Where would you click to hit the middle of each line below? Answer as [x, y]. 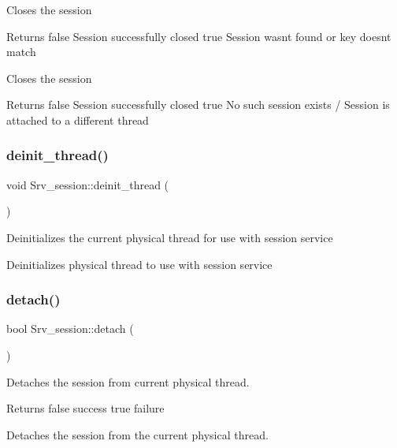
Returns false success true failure [85, 408]
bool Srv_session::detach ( [70, 329]
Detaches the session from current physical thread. [128, 381]
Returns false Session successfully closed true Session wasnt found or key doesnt [199, 36]
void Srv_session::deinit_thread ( [88, 184]
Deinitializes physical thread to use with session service [139, 264]
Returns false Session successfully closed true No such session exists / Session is [198, 105]
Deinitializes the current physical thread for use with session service [170, 237]
